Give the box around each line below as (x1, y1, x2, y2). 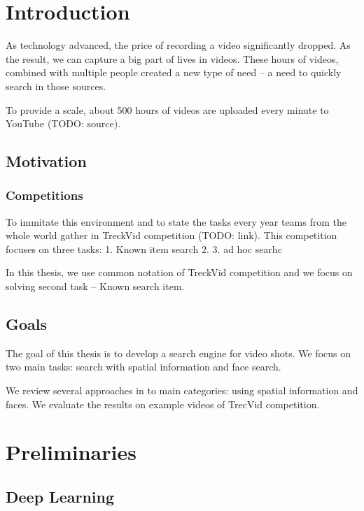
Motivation (6, 150, 87, 172)
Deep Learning (6, 486, 115, 507)
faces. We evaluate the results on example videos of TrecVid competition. (6, 396, 320, 411)
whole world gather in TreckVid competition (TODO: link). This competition (6, 228, 337, 243)
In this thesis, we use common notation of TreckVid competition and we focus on (6, 265, 353, 280)
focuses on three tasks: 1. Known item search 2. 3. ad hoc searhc (6, 241, 282, 256)
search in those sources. (6, 78, 106, 93)
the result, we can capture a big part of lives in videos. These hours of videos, (6, 51, 339, 66)
